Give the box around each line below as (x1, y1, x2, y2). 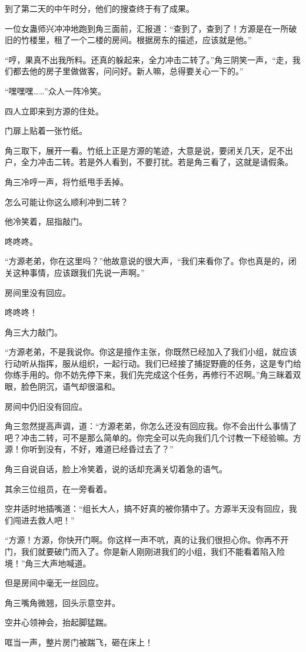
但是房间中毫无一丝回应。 (5, 577, 104, 589)
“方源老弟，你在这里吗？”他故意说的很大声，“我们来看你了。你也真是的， (5, 255, 288, 267)
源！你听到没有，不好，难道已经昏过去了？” (5, 443, 174, 455)
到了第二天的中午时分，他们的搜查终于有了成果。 (5, 2, 194, 14)
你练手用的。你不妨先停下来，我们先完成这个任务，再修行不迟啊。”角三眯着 (5, 368, 293, 381)
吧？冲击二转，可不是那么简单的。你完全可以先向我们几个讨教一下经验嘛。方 (5, 431, 301, 443)
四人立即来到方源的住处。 (5, 104, 104, 117)
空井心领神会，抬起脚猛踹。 (5, 616, 112, 628)
